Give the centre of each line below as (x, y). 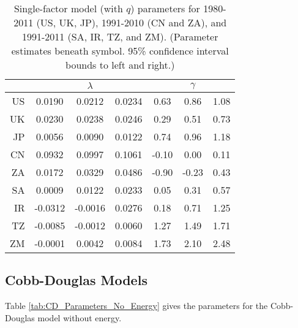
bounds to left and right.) (120, 65)
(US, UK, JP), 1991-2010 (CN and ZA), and (132, 22)
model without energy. (80, 317)
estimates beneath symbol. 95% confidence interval (120, 51)
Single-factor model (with (68, 8)
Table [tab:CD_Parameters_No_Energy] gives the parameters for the (136, 306)
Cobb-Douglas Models (76, 280)
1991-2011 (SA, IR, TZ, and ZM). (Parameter (120, 36)
